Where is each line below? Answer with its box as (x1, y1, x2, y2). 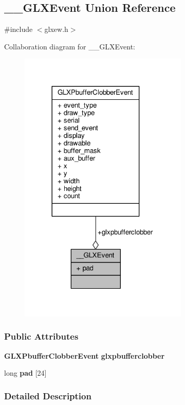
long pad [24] (4, 367, 47, 378)
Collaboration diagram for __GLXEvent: (4, 41, 135, 51)
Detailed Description (4, 389, 91, 402)
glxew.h (44, 24, 68, 34)
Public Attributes (4, 330, 79, 343)
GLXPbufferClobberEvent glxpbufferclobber (4, 350, 165, 361)
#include (4, 24, 33, 34)
